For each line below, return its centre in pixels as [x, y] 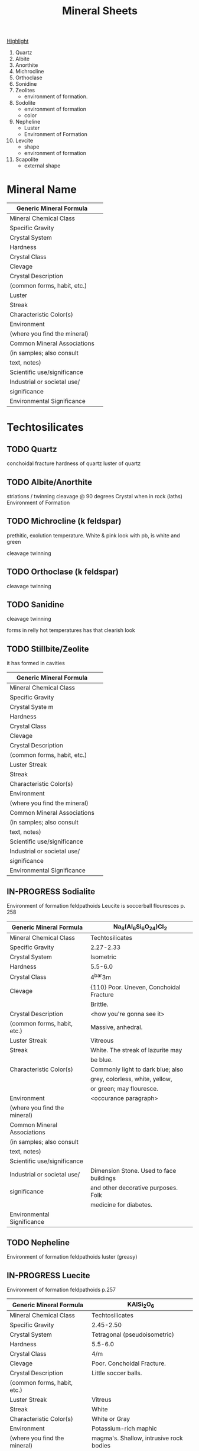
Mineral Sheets [100, 11]
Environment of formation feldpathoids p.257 [61, 1290]
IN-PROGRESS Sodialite [51, 891]
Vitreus [101, 1400]
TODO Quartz [32, 449]
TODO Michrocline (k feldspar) [64, 521]
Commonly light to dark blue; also [137, 1069]
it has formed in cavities [36, 663]
